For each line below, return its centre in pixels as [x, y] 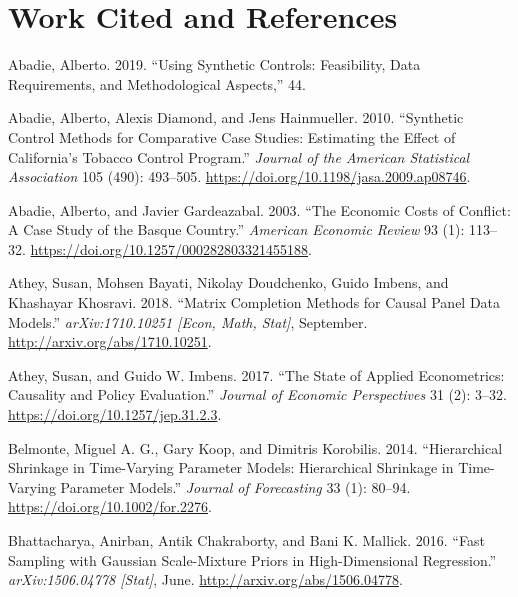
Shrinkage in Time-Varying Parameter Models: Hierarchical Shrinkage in [231, 467]
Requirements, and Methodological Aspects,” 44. [157, 83]
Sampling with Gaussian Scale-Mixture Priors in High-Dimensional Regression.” [252, 559]
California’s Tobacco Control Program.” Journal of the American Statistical [239, 156]
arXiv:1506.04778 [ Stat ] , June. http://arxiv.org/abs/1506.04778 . [205, 579]
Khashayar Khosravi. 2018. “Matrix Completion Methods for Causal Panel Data [254, 302]
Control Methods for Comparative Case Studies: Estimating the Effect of [232, 136]
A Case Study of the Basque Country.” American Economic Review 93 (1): [236, 229]
